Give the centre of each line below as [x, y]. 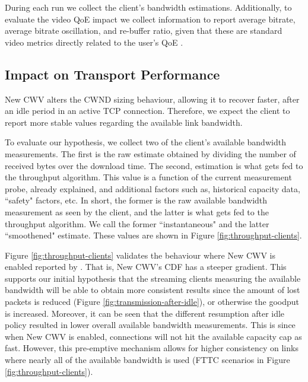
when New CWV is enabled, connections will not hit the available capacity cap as [153, 336]
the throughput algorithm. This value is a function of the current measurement [148, 177]
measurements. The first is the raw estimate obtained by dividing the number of [150, 153]
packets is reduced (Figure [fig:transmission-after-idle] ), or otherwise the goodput [152, 302]
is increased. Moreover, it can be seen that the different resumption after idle [145, 313]
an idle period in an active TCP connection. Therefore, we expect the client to [147, 111]
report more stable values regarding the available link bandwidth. [124, 122]
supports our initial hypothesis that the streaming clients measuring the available [153, 278]
